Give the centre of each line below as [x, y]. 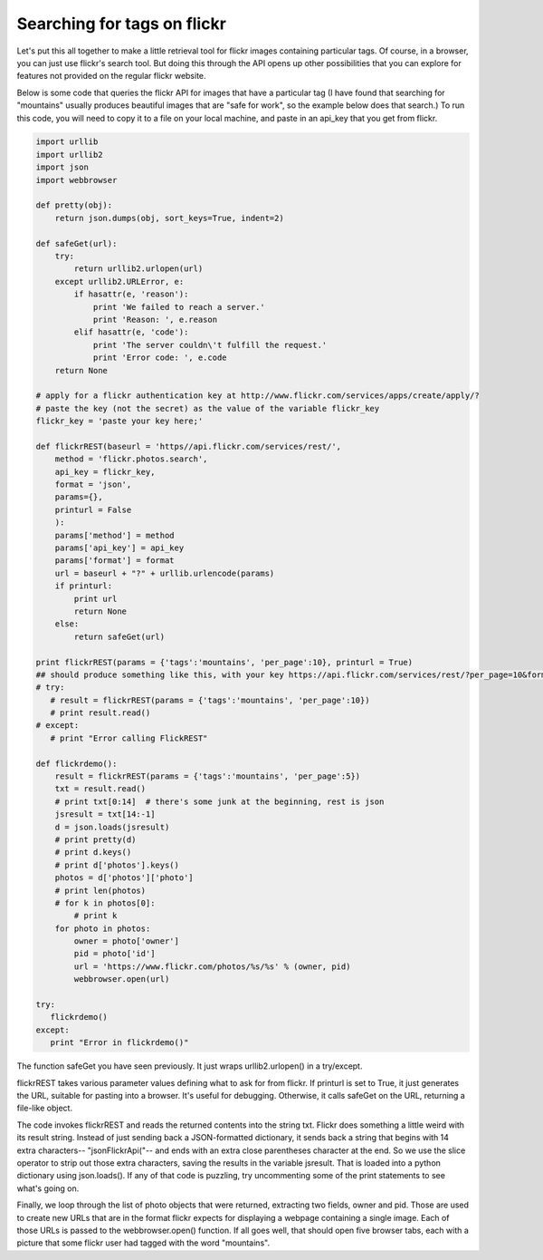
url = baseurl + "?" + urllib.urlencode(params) [165, 573]
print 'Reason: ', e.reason [155, 319]
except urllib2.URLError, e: [119, 281]
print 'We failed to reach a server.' [179, 307]
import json [62, 167]
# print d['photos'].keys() [117, 865]
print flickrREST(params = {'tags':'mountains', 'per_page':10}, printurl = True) [224, 662]
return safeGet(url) [119, 636]
